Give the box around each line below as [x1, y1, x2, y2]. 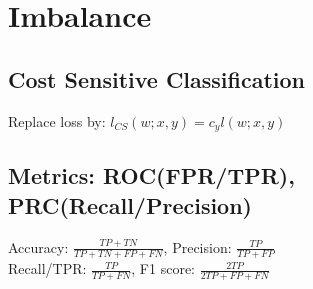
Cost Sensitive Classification [8, 63, 306, 94]
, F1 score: [131, 258, 195, 279]
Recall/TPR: [8, 258, 87, 279]
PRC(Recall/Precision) [8, 189, 252, 220]
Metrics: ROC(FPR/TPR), [8, 160, 295, 191]
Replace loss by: [8, 110, 106, 131]
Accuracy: [8, 236, 69, 257]
